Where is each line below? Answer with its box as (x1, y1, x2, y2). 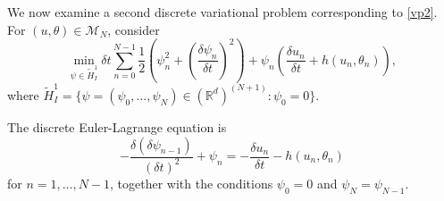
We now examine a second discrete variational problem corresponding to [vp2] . (7, 3, 438, 21)
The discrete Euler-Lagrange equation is (7, 117, 227, 136)
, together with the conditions (110, 173, 273, 192)
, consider (107, 20, 160, 38)
